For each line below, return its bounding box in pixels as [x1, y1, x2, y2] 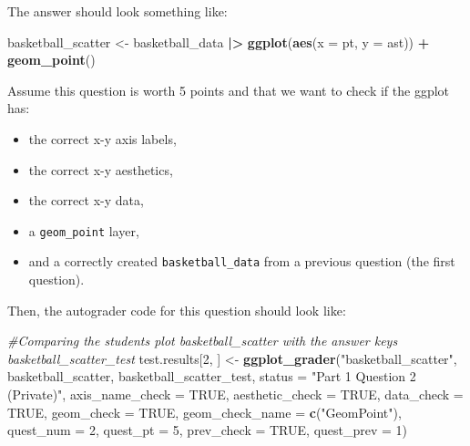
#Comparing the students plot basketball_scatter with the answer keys [7, 331, 398, 350]
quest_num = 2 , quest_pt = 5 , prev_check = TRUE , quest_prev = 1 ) [7, 420, 408, 440]
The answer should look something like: [7, 2, 228, 20]
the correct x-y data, [28, 191, 144, 210]
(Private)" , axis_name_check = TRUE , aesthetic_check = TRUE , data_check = [7, 385, 464, 404]
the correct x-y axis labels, [28, 129, 177, 148]
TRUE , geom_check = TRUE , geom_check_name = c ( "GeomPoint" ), [7, 402, 402, 421]
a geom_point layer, [28, 221, 139, 240]
